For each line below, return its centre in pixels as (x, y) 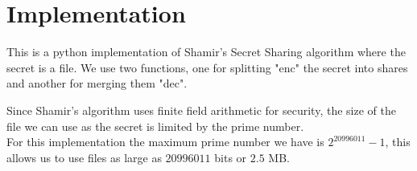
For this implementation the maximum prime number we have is (165, 142)
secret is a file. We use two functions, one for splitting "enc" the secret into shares (207, 67)
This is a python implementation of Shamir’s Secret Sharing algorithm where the (206, 52)
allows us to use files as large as (84, 157)
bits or (231, 157)
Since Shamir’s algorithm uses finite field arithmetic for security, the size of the (201, 110)
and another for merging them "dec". (97, 83)
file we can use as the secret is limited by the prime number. (155, 126)
